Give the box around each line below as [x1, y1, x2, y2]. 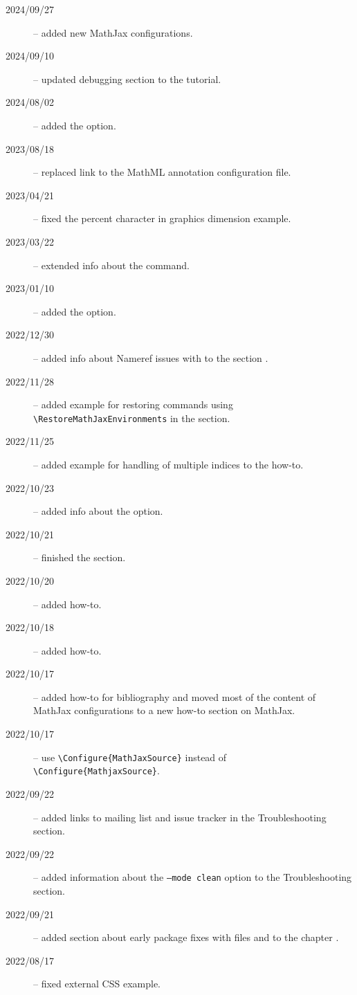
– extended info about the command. [33, 257, 190, 272]
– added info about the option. [33, 504, 163, 518]
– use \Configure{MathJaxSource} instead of [33, 749, 227, 764]
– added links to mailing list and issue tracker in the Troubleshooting [33, 810, 327, 824]
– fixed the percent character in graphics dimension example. [33, 211, 291, 226]
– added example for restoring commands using [33, 397, 233, 412]
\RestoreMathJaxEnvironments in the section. [33, 410, 230, 425]
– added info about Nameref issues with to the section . [33, 350, 268, 365]
